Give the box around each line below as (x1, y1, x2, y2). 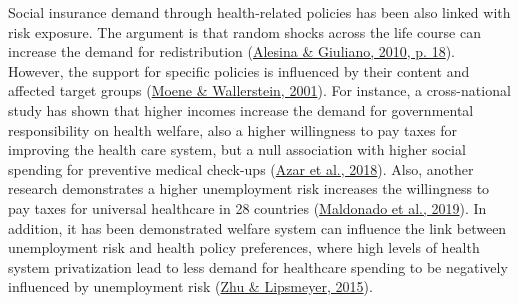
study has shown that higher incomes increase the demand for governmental (8, 99, 474, 120)
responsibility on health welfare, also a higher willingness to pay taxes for (8, 119, 458, 140)
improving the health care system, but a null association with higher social (8, 139, 466, 160)
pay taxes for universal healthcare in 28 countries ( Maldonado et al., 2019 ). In (8, 197, 487, 218)
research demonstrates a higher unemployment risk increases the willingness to (8, 178, 490, 199)
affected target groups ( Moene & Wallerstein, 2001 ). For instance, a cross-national (8, 80, 511, 101)
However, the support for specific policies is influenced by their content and (8, 60, 470, 81)
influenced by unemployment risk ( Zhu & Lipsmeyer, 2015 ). (8, 276, 373, 297)
